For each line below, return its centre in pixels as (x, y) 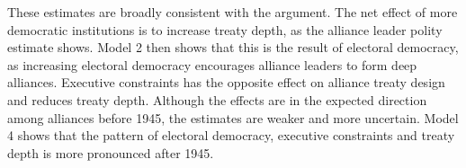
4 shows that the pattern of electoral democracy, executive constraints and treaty (231, 135)
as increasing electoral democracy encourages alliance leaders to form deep (212, 64)
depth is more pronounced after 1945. (111, 152)
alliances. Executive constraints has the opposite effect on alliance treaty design (226, 82)
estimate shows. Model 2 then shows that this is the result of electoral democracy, (233, 47)
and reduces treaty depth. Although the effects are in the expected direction (217, 99)
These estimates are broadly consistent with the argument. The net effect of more (233, 12)
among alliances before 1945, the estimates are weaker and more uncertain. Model (233, 117)
